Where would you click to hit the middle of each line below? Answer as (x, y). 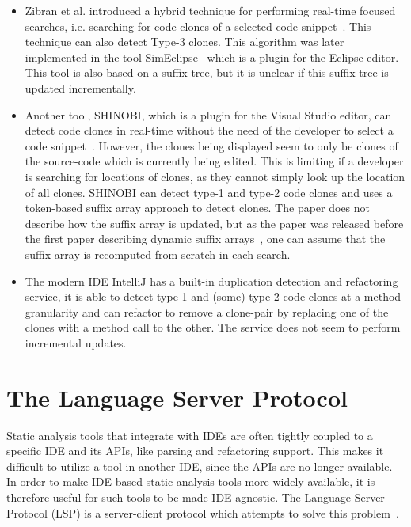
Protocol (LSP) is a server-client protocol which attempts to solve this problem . (203, 512)
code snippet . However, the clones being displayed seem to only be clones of (211, 145)
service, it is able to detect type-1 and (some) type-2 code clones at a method (213, 296)
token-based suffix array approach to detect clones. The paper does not (198, 208)
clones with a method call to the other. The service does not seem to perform (213, 327)
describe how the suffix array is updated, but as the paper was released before (214, 223)
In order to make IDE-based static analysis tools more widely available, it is (191, 482)
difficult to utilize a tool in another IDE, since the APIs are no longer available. (200, 466)
